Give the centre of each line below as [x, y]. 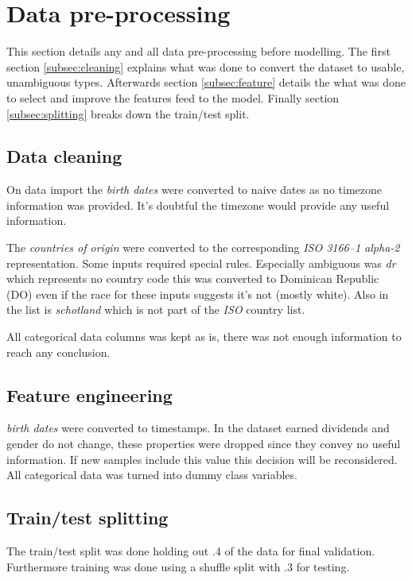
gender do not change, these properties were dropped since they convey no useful [204, 444]
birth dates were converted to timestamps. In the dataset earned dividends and [198, 428]
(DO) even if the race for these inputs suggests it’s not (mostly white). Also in [198, 294]
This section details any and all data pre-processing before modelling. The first [198, 51]
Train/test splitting [87, 518]
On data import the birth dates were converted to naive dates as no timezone [194, 189]
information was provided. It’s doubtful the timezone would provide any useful [198, 205]
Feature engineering [89, 394]
